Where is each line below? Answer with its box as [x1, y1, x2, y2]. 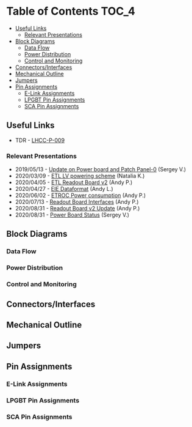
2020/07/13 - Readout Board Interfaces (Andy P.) [15, 198, 139, 206]
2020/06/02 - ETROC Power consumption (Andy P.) [15, 191, 146, 199]
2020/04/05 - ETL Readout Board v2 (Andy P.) [15, 179, 133, 186]
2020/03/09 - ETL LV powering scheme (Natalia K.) [15, 173, 145, 180]
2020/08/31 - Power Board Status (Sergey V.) [15, 211, 130, 218]
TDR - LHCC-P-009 [15, 136, 65, 144]
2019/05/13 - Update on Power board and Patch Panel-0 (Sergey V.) [15, 166, 187, 173]
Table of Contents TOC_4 [6, 4, 135, 18]
